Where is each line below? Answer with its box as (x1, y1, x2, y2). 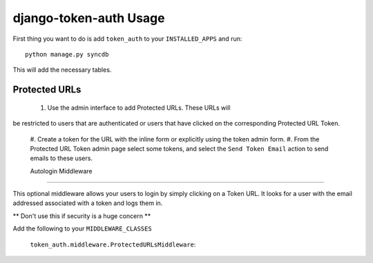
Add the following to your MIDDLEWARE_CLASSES (12, 224, 152, 233)
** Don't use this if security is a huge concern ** (12, 211, 151, 220)
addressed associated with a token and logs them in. (12, 199, 163, 207)
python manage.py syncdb (25, 50, 109, 58)
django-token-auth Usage (12, 10, 165, 26)
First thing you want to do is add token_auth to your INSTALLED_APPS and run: (12, 35, 242, 43)
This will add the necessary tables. (12, 66, 112, 74)
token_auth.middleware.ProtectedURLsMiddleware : (30, 240, 196, 249)
